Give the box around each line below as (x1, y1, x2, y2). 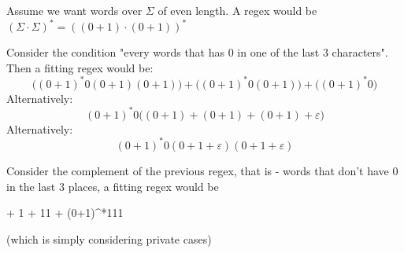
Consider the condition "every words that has (6, 44, 225, 60)
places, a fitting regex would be (68, 178, 219, 194)
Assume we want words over (6, 2, 143, 18)
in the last (6, 178, 56, 194)
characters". (332, 44, 388, 60)
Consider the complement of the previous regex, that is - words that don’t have (6, 162, 389, 178)
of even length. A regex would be (158, 2, 317, 18)
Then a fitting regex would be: (6, 59, 154, 75)
